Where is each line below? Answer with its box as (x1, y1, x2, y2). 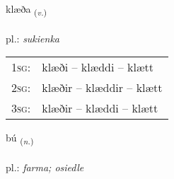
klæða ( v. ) (6, 1, 47, 18)
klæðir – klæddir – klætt (42, 79, 163, 96)
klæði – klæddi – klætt (42, 59, 154, 76)
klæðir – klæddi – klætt (42, 100, 158, 117)
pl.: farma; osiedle (6, 160, 84, 175)
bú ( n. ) (6, 130, 34, 147)
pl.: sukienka (6, 30, 60, 45)
